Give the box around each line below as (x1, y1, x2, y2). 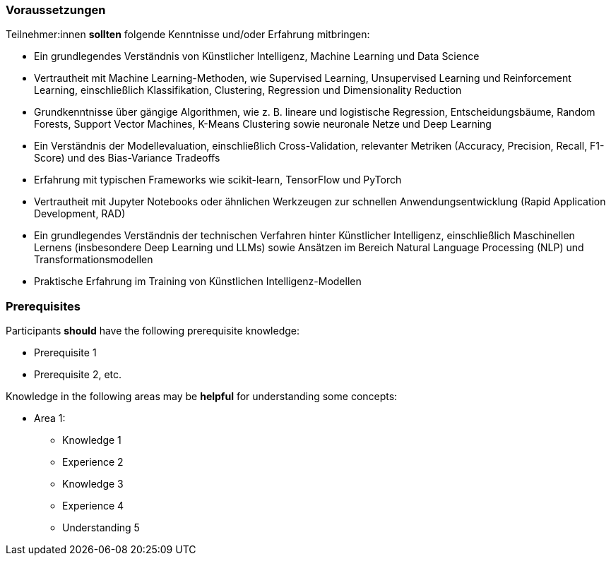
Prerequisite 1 (34, 346, 97, 359)
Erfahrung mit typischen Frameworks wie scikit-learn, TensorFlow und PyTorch (34, 174, 402, 186)
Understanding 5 (62, 521, 140, 534)
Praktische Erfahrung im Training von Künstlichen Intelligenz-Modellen (34, 275, 362, 288)
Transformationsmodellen (34, 253, 153, 266)
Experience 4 (62, 500, 124, 512)
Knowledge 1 (62, 434, 121, 447)
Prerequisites (6, 298, 81, 313)
